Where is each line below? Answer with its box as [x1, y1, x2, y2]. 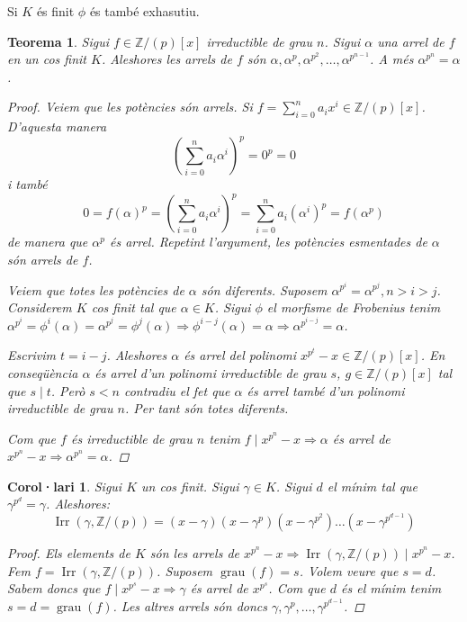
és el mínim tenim [341, 579, 442, 598]
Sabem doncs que [7, 579, 101, 598]
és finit [36, 2, 75, 20]
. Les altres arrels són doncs [112, 596, 267, 615]
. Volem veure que [299, 561, 399, 580]
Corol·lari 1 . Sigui [7, 476, 122, 495]
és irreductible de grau [70, 428, 193, 447]
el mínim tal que [327, 476, 418, 495]
